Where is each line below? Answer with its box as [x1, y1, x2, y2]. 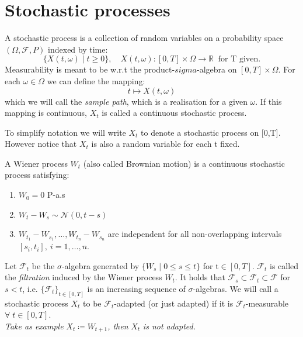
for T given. [218, 55, 261, 64]
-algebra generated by [61, 259, 140, 271]
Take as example [5, 319, 64, 332]
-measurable [245, 297, 289, 309]
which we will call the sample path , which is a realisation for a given [5, 95, 248, 107]
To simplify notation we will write [5, 126, 126, 138]
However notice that [5, 137, 77, 150]
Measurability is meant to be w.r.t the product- [5, 63, 175, 75]
